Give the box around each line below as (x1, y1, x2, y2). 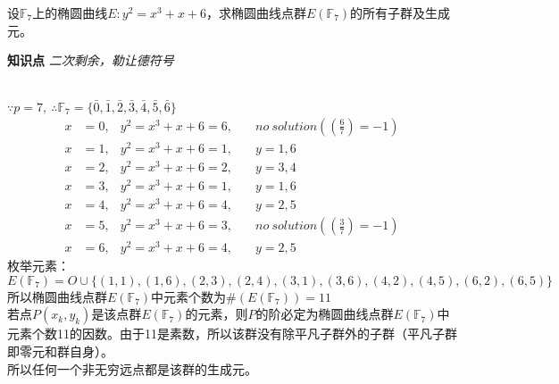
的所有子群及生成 (350, 4, 451, 21)
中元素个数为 (151, 287, 227, 305)
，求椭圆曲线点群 (206, 4, 307, 21)
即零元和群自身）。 (7, 341, 113, 360)
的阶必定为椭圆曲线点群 (255, 305, 394, 323)
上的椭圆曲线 (32, 4, 108, 21)
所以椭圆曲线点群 (7, 287, 107, 305)
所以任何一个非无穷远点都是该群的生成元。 (7, 359, 257, 378)
